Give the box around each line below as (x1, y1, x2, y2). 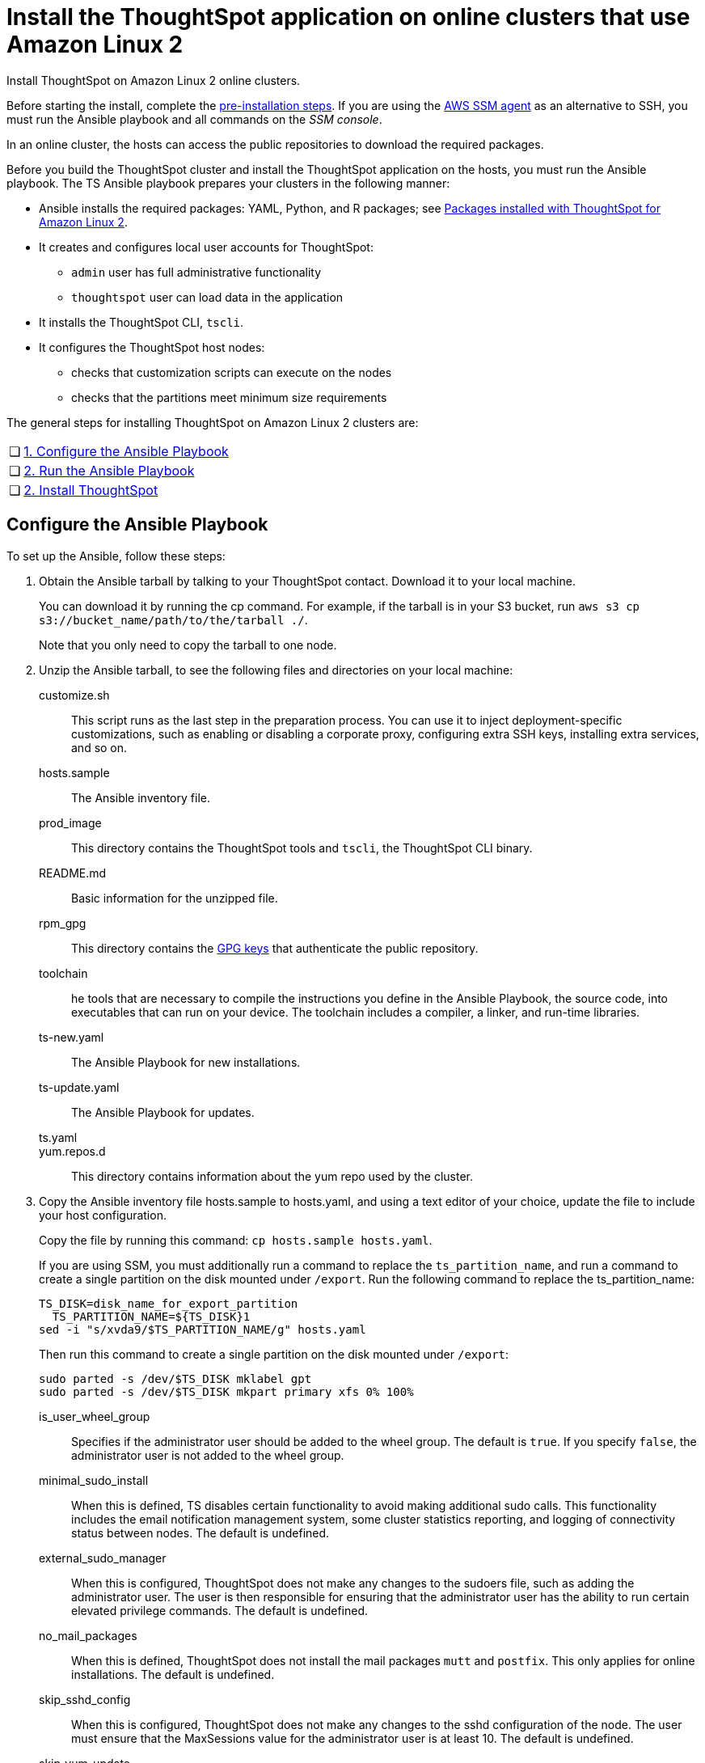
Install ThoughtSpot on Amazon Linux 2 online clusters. (6, 73, 301, 87)
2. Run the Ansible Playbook (23, 462, 195, 479)
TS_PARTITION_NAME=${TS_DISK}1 (52, 1309, 251, 1323)
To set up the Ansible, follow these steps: (6, 548, 226, 563)
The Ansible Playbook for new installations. (71, 1055, 301, 1069)
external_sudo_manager (39, 1550, 167, 1565)
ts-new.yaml (39, 1029, 104, 1044)
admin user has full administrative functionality (71, 264, 322, 279)
